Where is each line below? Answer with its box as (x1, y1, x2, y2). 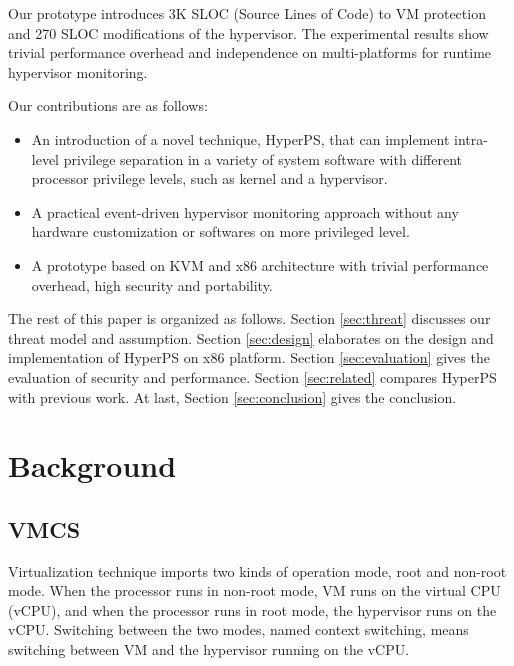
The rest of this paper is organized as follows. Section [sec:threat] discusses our (8, 308, 491, 329)
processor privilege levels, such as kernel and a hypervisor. (31, 168, 388, 189)
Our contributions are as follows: (8, 95, 208, 116)
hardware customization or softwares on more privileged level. (31, 221, 410, 242)
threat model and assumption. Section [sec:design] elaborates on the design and (8, 327, 494, 348)
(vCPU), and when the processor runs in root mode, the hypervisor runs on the (8, 599, 497, 620)
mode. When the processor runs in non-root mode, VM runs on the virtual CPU (8, 580, 501, 601)
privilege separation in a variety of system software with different (63, 148, 462, 169)
